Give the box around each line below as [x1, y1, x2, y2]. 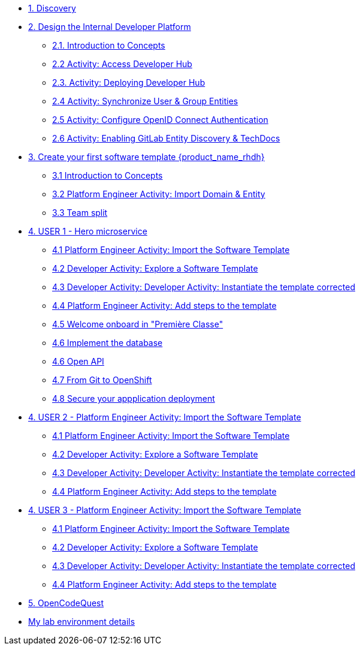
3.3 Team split [52, 207, 108, 218]
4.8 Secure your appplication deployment [52, 393, 215, 404]
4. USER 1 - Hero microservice [28, 226, 147, 236]
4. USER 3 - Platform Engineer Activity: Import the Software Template [28, 505, 301, 515]
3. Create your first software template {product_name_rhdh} [28, 152, 265, 162]
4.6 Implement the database [52, 338, 163, 348]
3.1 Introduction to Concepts [52, 170, 163, 180]
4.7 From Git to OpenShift [52, 375, 152, 385]
